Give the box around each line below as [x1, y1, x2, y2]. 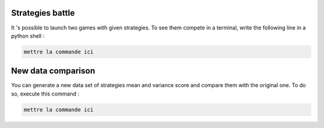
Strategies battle [11, 8, 75, 18]
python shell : [11, 32, 45, 39]
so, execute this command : [11, 90, 80, 97]
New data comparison [11, 66, 95, 76]
